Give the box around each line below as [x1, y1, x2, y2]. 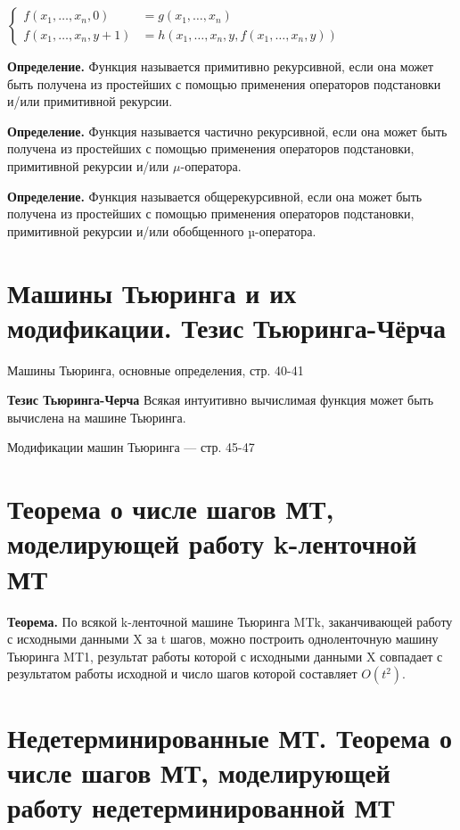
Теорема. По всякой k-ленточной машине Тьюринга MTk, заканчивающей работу [7, 612, 453, 630]
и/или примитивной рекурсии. [7, 92, 173, 111]
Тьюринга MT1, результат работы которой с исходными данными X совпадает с [7, 646, 443, 665]
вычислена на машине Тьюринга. [7, 407, 186, 426]
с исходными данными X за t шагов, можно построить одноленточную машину [7, 629, 439, 648]
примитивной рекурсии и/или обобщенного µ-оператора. [7, 221, 316, 240]
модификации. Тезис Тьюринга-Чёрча [7, 308, 447, 345]
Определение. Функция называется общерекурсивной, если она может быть [7, 186, 423, 205]
